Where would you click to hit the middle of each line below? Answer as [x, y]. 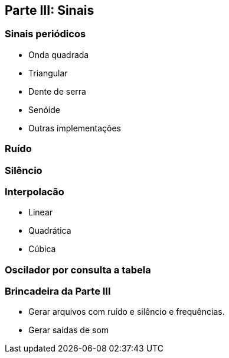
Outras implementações [75, 128]
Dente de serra [57, 91]
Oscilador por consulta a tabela [78, 270]
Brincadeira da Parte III [58, 291]
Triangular [48, 73]
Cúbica [42, 249]
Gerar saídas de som [69, 330]
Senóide [44, 109]
